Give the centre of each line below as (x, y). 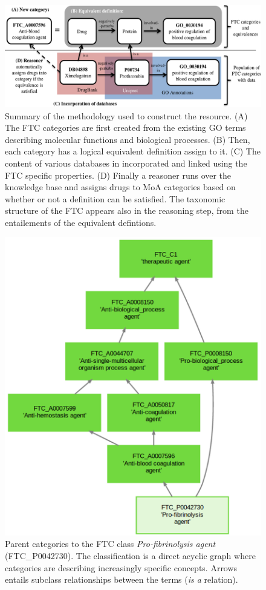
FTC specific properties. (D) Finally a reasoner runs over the (118, 175)
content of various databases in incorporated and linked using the (126, 163)
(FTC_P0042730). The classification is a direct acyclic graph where (130, 555)
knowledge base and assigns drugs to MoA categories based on (120, 187)
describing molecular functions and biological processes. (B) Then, (128, 139)
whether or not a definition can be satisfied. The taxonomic (115, 198)
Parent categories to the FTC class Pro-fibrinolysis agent (110, 544)
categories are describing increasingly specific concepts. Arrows (121, 567)
